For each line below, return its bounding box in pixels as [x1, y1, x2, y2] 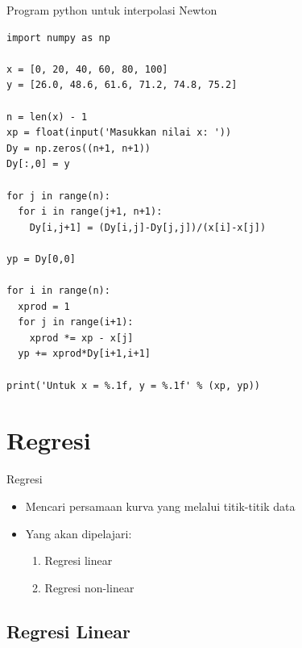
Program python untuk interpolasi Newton [6, 2, 217, 18]
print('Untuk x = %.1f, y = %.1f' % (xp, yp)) [6, 379, 260, 391]
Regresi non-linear [44, 579, 134, 596]
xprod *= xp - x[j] [29, 332, 134, 344]
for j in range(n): [6, 190, 110, 202]
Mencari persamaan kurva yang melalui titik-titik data [25, 497, 296, 514]
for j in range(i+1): [18, 316, 134, 328]
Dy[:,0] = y [6, 158, 70, 170]
